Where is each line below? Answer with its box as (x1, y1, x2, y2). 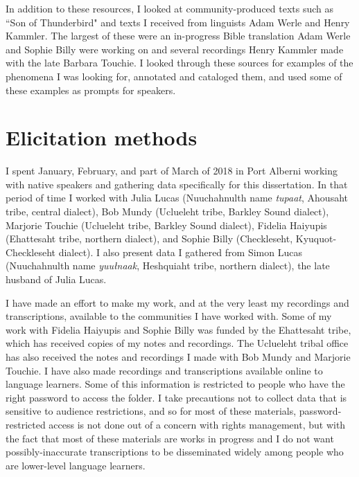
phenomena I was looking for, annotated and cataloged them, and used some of (6, 69, 342, 83)
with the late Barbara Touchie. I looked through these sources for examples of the (6, 55, 353, 70)
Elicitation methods (6, 123, 198, 152)
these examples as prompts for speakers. (6, 82, 176, 97)
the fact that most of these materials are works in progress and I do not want (6, 431, 334, 445)
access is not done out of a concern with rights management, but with (49, 417, 346, 431)
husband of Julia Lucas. (6, 272, 107, 287)
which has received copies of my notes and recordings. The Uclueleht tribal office (6, 336, 349, 350)
